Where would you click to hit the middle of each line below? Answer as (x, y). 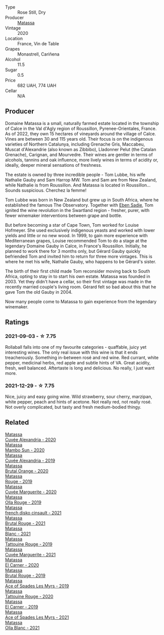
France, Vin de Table (38, 44)
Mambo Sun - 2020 (25, 450)
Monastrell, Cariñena (39, 54)
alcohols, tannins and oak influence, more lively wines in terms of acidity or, (82, 160)
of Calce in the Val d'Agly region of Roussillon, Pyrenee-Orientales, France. (81, 128)
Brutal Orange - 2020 (27, 471)
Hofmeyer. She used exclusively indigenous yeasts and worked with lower (80, 230)
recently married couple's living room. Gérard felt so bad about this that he (81, 287)
